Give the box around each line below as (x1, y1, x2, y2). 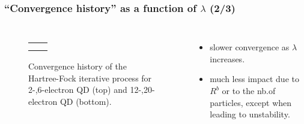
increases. (210, 52, 245, 65)
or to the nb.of (222, 84, 276, 96)
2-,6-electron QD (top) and (28, 83, 127, 96)
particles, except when (210, 96, 292, 108)
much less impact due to (210, 72, 299, 85)
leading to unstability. (210, 108, 290, 120)
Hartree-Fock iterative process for (28, 71, 152, 84)
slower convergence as (210, 41, 290, 53)
